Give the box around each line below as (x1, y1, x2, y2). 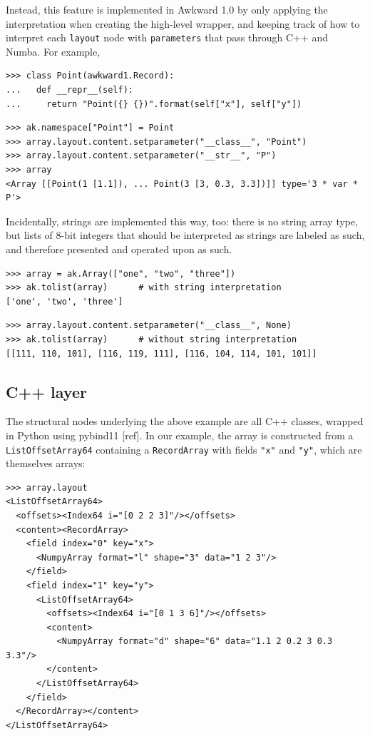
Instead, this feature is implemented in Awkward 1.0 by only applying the (6, 2, 328, 16)
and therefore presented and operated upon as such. (6, 241, 232, 256)
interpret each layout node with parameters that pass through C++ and (6, 30, 329, 45)
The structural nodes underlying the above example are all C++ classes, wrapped (6, 414, 364, 429)
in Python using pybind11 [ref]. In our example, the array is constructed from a (6, 427, 354, 442)
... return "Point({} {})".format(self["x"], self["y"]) (6, 98, 302, 109)
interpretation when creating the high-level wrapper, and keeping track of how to (6, 16, 360, 31)
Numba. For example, (6, 44, 101, 58)
